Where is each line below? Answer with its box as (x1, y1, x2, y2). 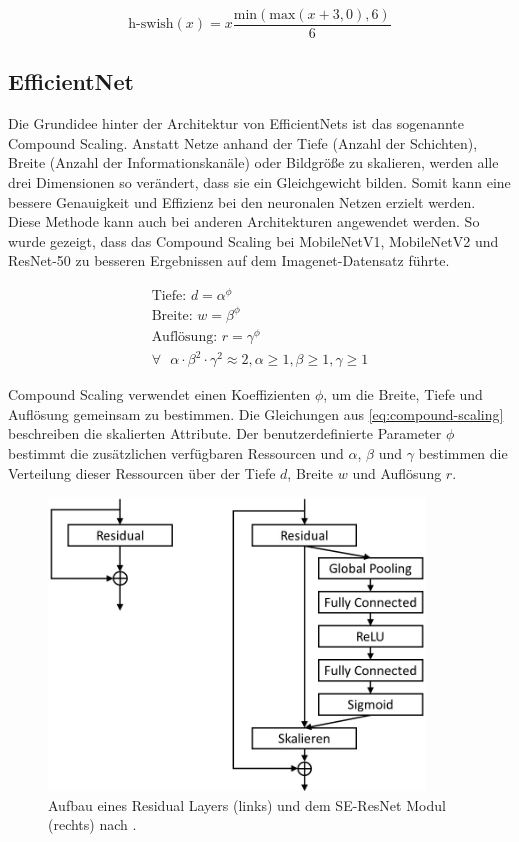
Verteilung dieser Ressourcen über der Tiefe (8, 462, 276, 483)
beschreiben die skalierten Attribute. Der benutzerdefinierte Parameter (8, 423, 442, 444)
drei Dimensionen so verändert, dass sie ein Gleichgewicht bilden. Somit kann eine (8, 172, 511, 193)
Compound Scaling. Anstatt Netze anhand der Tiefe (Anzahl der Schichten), (8, 132, 478, 153)
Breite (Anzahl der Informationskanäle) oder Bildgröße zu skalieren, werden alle (8, 152, 499, 173)
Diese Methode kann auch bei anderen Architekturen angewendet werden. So (8, 211, 480, 232)
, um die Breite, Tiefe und (323, 384, 483, 405)
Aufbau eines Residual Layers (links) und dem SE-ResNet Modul (48, 794, 446, 815)
